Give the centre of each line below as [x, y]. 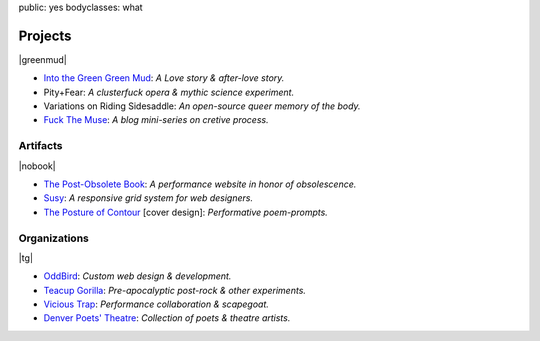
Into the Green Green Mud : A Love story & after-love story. [164, 78]
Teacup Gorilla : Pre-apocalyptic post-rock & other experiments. [175, 290]
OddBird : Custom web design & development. [137, 276]
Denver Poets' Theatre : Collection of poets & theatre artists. [167, 318]
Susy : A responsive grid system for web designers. [148, 198]
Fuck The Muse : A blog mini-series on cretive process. [156, 120]
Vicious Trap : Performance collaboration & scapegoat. [156, 304]
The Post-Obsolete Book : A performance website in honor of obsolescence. [200, 184]
